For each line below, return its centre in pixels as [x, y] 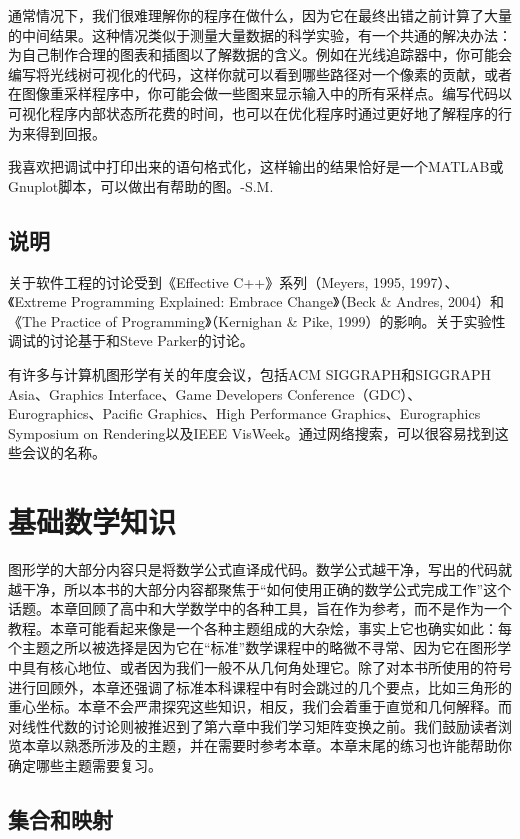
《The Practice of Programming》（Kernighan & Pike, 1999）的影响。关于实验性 [257, 320]
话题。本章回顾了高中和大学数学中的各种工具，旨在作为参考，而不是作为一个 [260, 608]
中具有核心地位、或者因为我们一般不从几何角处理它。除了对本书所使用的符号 [260, 666]
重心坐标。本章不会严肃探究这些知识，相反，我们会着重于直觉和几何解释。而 [260, 706]
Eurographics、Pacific [75, 413]
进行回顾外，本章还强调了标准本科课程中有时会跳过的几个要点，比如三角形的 [260, 686]
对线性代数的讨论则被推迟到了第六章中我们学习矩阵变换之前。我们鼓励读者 [253, 725]
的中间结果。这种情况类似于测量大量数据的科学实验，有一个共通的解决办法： [260, 34]
